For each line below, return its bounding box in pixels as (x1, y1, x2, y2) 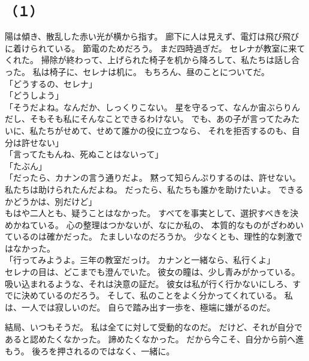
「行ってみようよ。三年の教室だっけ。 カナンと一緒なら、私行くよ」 (5, 253, 275, 266)
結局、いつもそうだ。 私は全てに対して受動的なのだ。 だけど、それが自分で (5, 321, 303, 333)
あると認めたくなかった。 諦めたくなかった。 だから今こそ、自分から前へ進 (5, 333, 304, 345)
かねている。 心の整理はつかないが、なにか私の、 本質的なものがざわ (13, 218, 287, 231)
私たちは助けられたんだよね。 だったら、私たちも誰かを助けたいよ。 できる (5, 183, 304, 195)
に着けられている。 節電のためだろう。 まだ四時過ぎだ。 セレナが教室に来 (5, 41, 297, 54)
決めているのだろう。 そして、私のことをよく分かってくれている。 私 (21, 289, 293, 302)
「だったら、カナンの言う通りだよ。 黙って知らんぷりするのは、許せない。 (5, 171, 301, 184)
